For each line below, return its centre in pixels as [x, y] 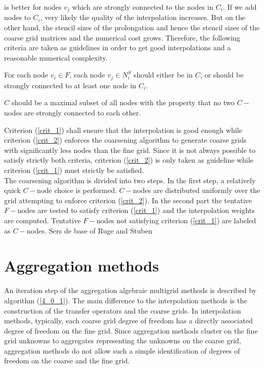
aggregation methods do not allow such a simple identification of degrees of [122, 350]
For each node [26, 75]
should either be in [163, 75]
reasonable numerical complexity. [56, 57]
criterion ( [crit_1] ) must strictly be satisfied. [74, 170]
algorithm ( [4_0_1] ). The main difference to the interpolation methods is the [126, 300]
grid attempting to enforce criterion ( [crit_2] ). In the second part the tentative [128, 200]
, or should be [222, 75]
